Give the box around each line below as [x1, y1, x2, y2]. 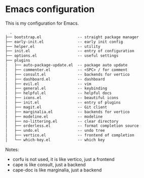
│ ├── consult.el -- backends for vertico [5, 72, 130, 77]
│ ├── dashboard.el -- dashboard [5, 76, 105, 81]
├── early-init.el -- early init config [5, 39, 123, 44]
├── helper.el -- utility [5, 44, 101, 49]
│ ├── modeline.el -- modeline [5, 114, 103, 119]
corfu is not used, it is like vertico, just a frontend [12, 156, 115, 162]
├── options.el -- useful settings [5, 53, 119, 58]
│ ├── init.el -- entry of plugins [5, 100, 121, 105]
